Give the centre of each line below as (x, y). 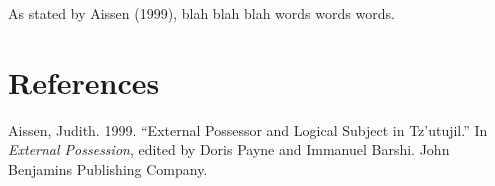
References (84, 81)
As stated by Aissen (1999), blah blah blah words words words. (201, 13)
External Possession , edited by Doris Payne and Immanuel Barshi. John (229, 149)
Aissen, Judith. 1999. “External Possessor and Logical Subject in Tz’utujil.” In (248, 129)
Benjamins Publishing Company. (108, 168)
